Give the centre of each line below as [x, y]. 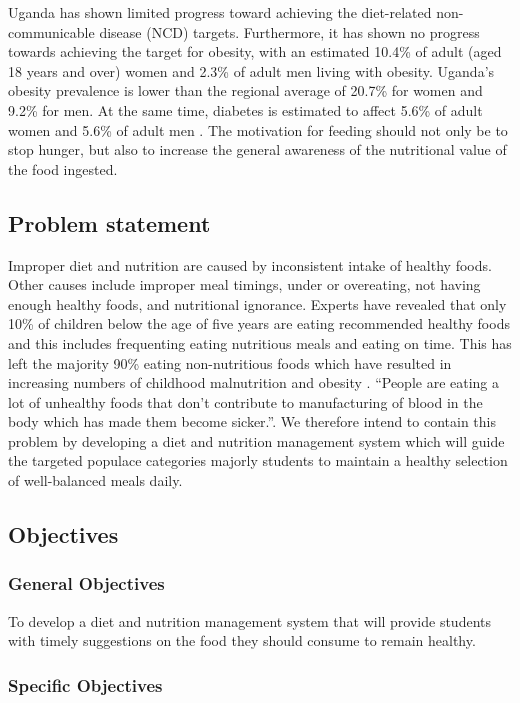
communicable [51, 31]
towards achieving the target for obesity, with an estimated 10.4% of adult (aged [255, 51]
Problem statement [109, 222]
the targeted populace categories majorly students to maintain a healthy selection [258, 460]
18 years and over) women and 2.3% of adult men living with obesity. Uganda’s [251, 70]
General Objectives [86, 583]
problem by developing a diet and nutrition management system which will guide [256, 440]
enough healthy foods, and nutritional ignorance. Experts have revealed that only [257, 303]
